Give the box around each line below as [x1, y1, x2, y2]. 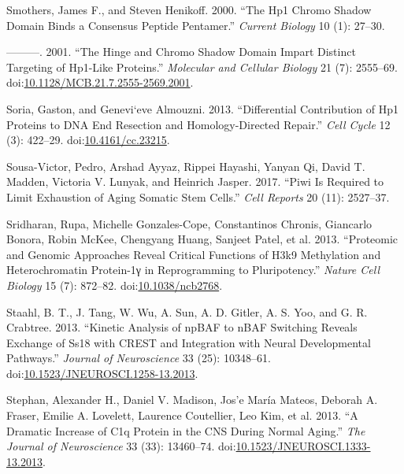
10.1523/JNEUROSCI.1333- [235, 438, 371, 454]
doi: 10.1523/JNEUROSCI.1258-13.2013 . [6, 365, 198, 381]
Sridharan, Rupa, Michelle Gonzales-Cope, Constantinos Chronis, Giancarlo [6, 215, 372, 231]
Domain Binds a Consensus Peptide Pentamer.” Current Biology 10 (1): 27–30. [6, 17, 385, 33]
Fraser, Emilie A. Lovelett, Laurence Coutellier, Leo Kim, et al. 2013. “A [6, 407, 358, 424]
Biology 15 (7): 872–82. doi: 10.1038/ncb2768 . [6, 276, 223, 293]
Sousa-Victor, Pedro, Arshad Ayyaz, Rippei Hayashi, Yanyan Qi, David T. [6, 157, 365, 174]
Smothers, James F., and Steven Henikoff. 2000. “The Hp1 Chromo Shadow [6, 2, 372, 17]
